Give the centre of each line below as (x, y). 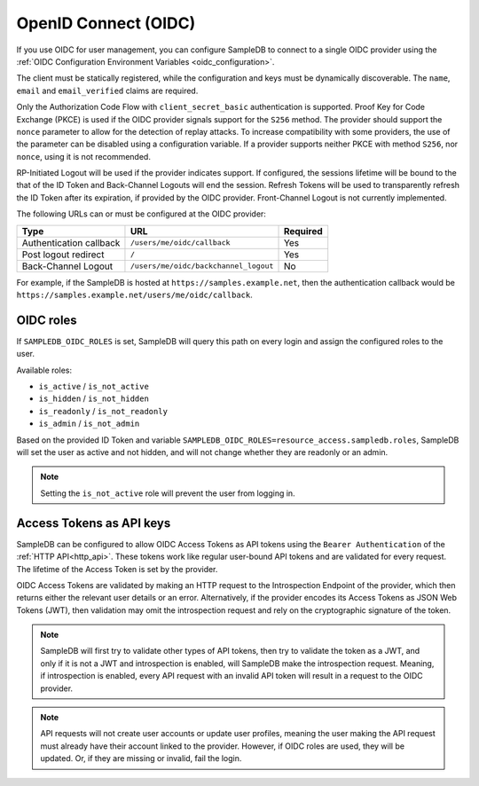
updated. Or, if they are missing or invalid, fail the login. (141, 758)
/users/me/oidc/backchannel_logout (202, 266)
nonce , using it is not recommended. (83, 156)
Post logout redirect (63, 255)
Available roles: (44, 370)
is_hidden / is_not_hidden (94, 398)
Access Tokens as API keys (94, 523)
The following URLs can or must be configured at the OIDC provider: (141, 214)
